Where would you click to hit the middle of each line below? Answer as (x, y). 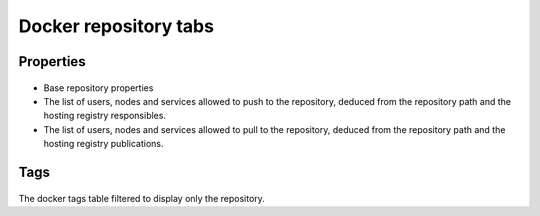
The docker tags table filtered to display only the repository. (141, 198)
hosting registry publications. (103, 144)
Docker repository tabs (116, 26)
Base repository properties (98, 87)
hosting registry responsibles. (105, 116)
